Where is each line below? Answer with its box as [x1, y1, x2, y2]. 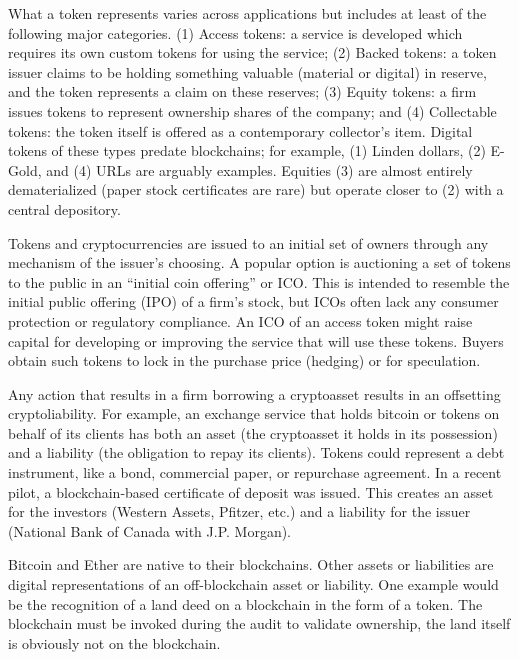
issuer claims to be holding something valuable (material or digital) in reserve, [8, 61, 487, 82]
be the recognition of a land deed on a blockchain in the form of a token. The [8, 593, 483, 614]
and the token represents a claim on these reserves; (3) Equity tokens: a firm [8, 81, 477, 102]
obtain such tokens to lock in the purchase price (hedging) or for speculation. [8, 350, 481, 371]
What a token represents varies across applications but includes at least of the [8, 3, 487, 23]
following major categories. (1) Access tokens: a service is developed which [8, 22, 463, 43]
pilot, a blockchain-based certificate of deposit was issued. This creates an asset [8, 481, 494, 502]
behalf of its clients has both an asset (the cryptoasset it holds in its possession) [8, 422, 498, 443]
